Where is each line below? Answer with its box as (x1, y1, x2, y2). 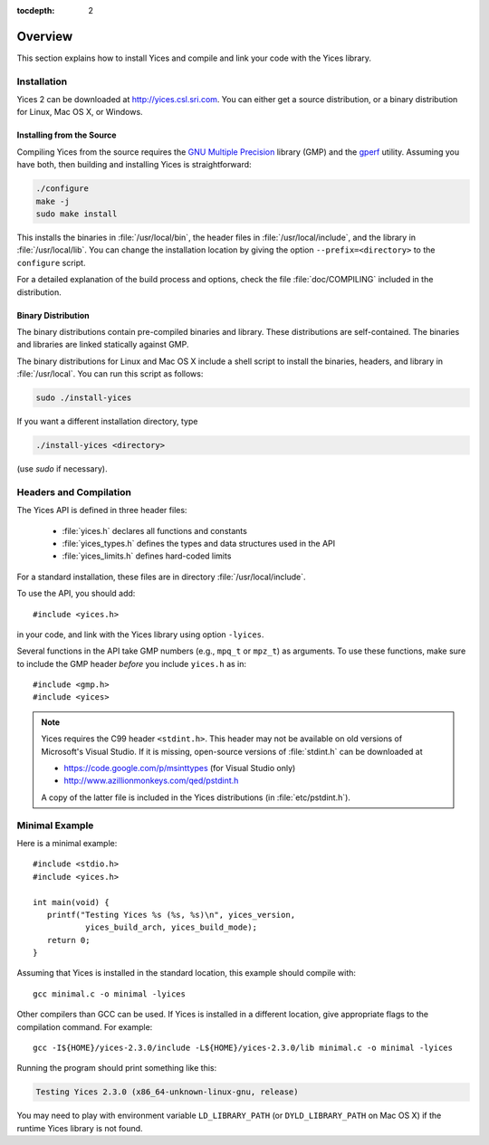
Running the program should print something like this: (16, 1063, 217, 1073)
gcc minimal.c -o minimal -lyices (33, 988, 186, 999)
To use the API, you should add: (16, 588, 136, 599)
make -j (35, 196, 70, 206)
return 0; (46, 935, 91, 945)
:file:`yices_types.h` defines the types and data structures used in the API (62, 538, 336, 549)
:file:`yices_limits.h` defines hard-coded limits (62, 550, 232, 561)
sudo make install (35, 208, 118, 219)
